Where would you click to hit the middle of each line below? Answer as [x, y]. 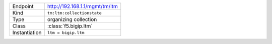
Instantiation [27, 32]
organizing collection [72, 19]
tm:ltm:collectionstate [74, 13]
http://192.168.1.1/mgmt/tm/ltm [83, 6]
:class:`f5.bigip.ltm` [70, 26]
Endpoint [23, 6]
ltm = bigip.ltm [66, 32]
